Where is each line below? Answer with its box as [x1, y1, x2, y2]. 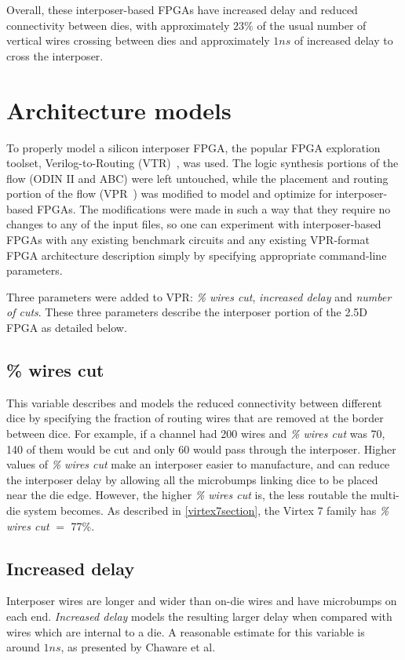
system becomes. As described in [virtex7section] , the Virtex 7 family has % [24, 501, 389, 518]
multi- [370, 487, 400, 503]
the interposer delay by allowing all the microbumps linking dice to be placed [6, 471, 378, 487]
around [6, 639, 40, 655]
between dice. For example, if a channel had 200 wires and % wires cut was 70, [6, 425, 385, 442]
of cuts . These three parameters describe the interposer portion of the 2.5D [6, 304, 367, 320]
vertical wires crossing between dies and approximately [6, 32, 270, 49]
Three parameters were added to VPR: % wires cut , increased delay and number [6, 288, 392, 304]
